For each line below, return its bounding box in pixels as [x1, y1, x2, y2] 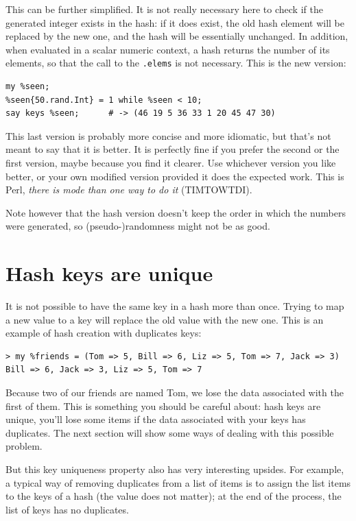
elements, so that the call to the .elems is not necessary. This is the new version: [5, 56, 346, 70]
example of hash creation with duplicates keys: [5, 326, 202, 340]
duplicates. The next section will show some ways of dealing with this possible [5, 425, 334, 439]
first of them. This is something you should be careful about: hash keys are [5, 398, 321, 413]
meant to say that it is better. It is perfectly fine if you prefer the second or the [5, 142, 340, 156]
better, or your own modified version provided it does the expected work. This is [5, 169, 344, 183]
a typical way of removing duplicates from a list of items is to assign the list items [5, 475, 351, 489]
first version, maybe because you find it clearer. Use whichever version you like [5, 156, 336, 169]
